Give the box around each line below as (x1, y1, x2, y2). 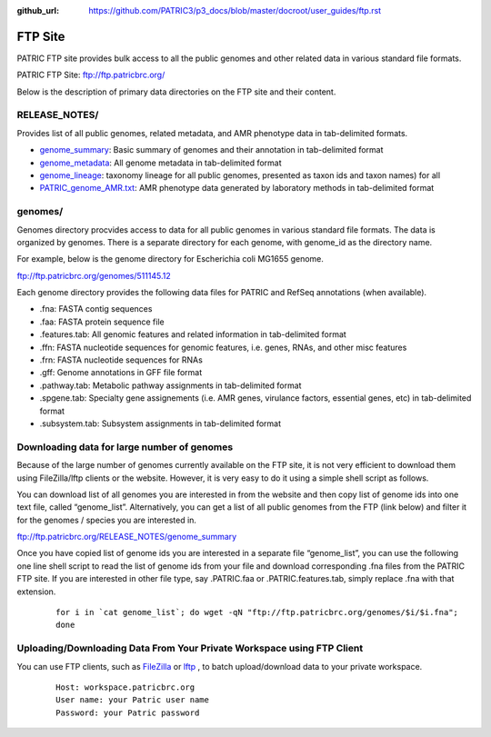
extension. (16, 586, 56, 597)
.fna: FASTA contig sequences (39, 304, 153, 314)
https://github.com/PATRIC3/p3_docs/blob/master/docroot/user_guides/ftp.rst (88, 5, 382, 15)
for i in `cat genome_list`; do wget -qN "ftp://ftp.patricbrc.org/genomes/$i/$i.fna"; (55, 607, 459, 618)
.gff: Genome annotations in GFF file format (39, 367, 203, 378)
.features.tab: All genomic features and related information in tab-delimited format (39, 329, 347, 340)
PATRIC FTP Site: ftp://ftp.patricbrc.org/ (16, 69, 165, 81)
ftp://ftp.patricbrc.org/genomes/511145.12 (16, 270, 172, 281)
